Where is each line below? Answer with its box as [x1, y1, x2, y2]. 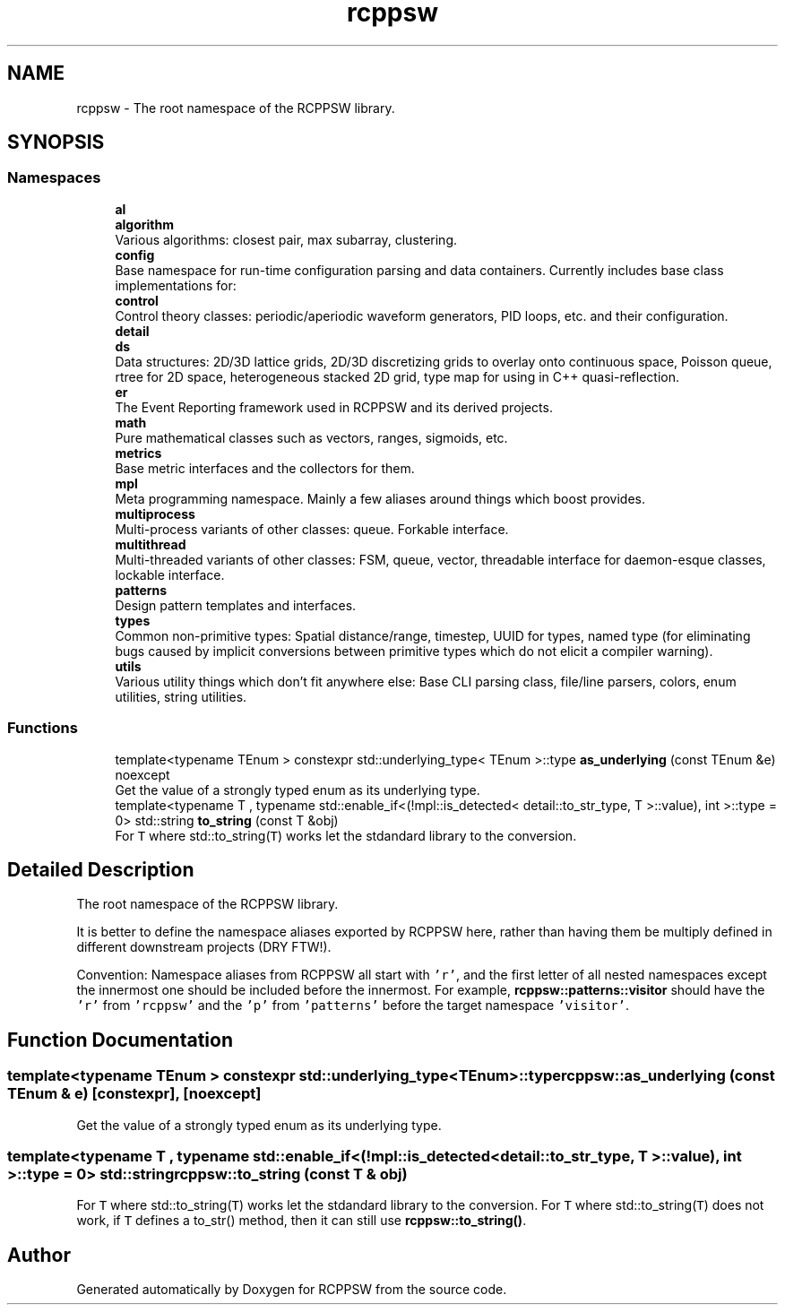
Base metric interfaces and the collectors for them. [115, 460, 415, 476]
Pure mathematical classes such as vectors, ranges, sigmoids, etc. [115, 429, 508, 445]
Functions [7, 719, 78, 738]
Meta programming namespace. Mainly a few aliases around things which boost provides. [115, 490, 645, 506]
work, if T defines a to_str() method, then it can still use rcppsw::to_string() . [76, 1213, 527, 1229]
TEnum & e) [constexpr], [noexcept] [7, 1084, 262, 1103]
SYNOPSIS [7, 131, 105, 154]
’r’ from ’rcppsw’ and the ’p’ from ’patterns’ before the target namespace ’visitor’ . [76, 997, 630, 1014]
